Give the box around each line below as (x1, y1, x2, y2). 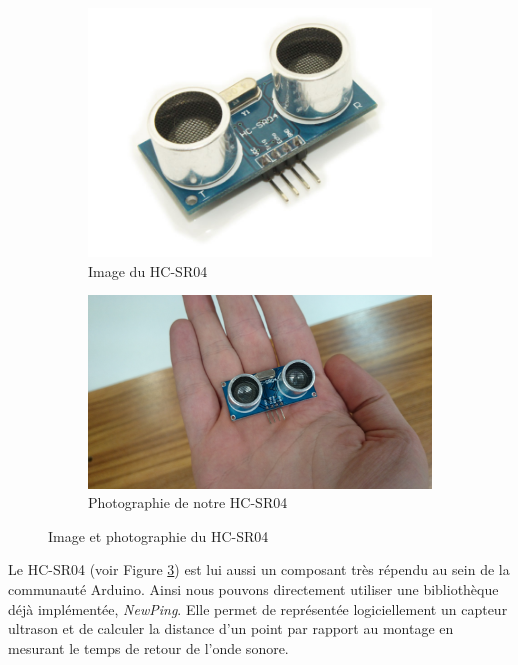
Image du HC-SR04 (88, 260, 208, 281)
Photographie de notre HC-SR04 (88, 492, 288, 513)
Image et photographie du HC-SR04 (48, 525, 269, 546)
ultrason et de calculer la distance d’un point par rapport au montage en (8, 618, 454, 639)
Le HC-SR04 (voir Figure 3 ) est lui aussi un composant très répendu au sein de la (8, 559, 510, 580)
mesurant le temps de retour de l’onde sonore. (8, 637, 289, 658)
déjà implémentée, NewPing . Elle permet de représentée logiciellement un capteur (8, 598, 508, 619)
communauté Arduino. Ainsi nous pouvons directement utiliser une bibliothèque (8, 579, 499, 599)
